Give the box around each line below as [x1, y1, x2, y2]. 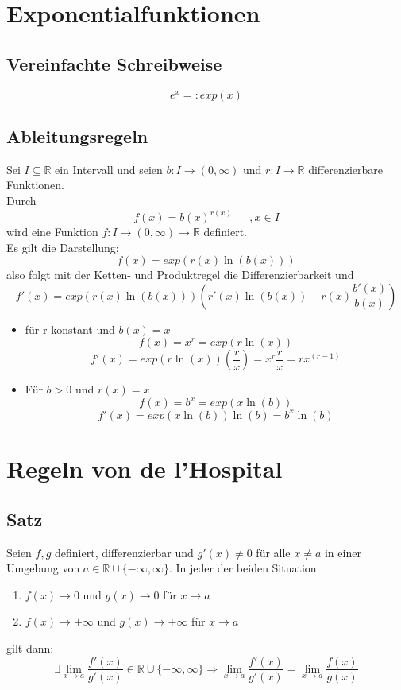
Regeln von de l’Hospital [6, 452, 283, 485]
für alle [256, 544, 291, 560]
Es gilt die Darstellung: [6, 238, 119, 255]
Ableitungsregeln [6, 123, 148, 148]
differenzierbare [308, 161, 383, 177]
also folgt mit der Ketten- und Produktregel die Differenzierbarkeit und [6, 266, 354, 283]
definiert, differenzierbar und [55, 544, 194, 560]
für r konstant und [25, 320, 115, 337]
